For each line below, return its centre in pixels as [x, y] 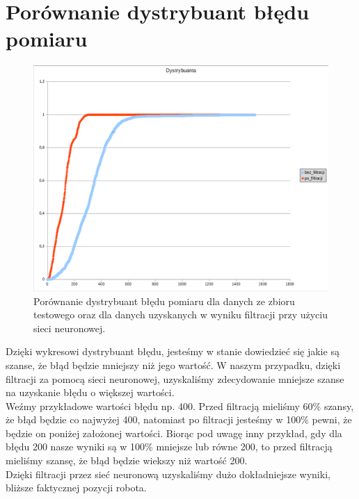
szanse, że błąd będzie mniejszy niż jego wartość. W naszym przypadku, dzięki [173, 365]
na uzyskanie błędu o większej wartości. [90, 392]
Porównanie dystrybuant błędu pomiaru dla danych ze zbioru [164, 301]
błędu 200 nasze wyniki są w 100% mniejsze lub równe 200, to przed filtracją [169, 447]
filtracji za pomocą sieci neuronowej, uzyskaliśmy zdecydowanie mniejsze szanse [175, 378]
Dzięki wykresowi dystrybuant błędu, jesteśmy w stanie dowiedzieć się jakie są [173, 351]
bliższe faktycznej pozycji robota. [76, 488]
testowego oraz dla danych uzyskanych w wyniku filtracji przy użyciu [181, 314]
